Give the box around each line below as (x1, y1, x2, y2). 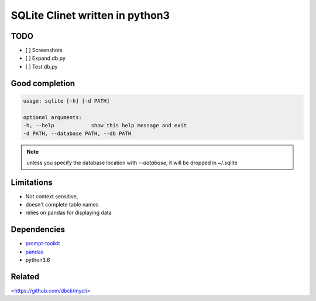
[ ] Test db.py (25, 63, 58, 70)
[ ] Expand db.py (25, 55, 66, 62)
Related (11, 272, 40, 282)
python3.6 (25, 256, 50, 263)
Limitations (11, 177, 53, 187)
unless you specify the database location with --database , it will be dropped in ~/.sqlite (26, 159, 238, 166)
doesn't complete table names (25, 201, 99, 208)
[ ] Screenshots (25, 47, 63, 54)
